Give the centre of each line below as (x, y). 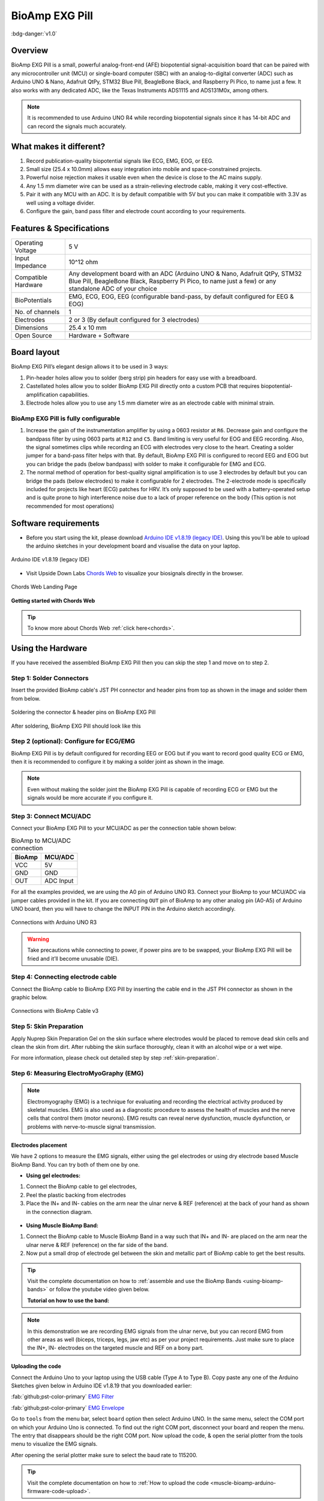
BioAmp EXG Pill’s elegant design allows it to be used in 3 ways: (90, 367)
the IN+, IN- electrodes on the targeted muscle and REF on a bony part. (115, 1348)
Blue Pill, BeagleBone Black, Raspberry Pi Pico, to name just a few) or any (172, 281)
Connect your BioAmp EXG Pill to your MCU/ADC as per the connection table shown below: (124, 828)
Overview (30, 51)
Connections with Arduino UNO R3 (54, 922)
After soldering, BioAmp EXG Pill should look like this (76, 726)
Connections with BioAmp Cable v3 (55, 1011)
